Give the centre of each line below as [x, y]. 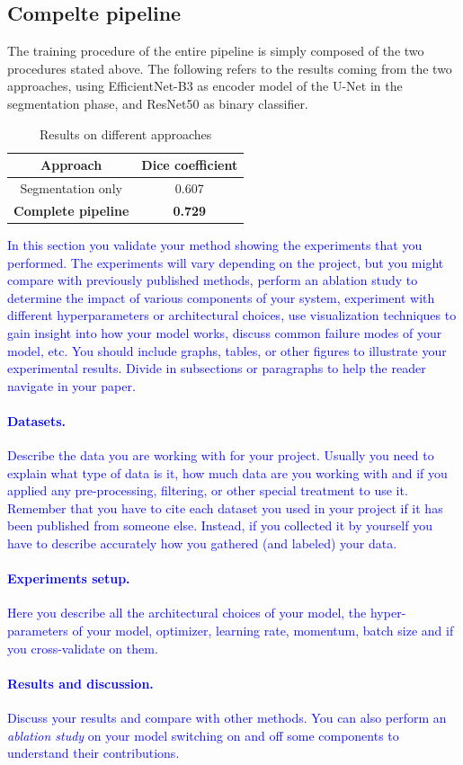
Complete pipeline [71, 210]
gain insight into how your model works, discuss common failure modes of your [225, 332]
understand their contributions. [93, 753]
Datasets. [37, 420]
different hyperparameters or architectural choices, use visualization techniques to [232, 315]
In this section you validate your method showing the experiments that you [215, 244]
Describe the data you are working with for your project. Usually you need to [221, 455]
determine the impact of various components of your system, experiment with [221, 297]
